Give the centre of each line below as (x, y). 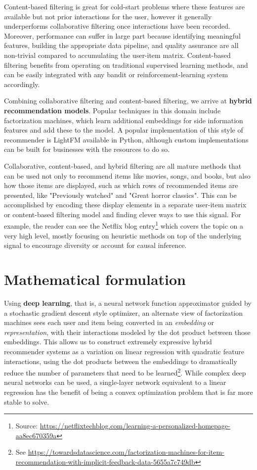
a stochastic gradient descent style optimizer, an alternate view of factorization (124, 312)
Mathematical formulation (95, 279)
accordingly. (22, 84)
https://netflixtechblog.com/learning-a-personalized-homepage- (135, 426)
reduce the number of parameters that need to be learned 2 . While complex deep (125, 372)
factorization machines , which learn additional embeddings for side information (124, 120)
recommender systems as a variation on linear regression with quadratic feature (124, 351)
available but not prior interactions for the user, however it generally (108, 16)
